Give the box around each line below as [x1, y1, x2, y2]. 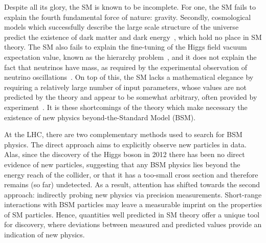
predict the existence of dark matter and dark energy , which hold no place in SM [4, 31, 262, 42]
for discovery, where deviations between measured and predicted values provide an [4, 219, 262, 230]
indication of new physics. [4, 229, 85, 240]
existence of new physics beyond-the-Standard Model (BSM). [4, 112, 196, 122]
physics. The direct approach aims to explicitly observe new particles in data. [4, 139, 247, 149]
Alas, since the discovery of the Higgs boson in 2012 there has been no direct [4, 149, 245, 160]
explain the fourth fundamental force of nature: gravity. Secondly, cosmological [4, 11, 251, 22]
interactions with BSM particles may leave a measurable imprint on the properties [4, 199, 262, 210]
